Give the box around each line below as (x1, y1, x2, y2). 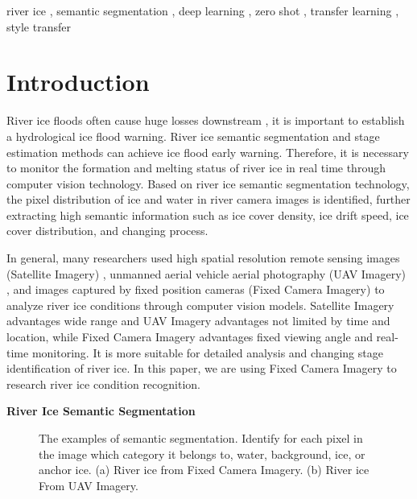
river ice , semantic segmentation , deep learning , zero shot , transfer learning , (6, 2, 399, 19)
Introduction (6, 65, 150, 98)
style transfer (6, 18, 71, 35)
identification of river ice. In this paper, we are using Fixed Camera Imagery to (6, 360, 397, 377)
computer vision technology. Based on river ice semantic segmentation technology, (6, 175, 410, 192)
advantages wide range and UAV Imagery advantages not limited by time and (6, 312, 390, 329)
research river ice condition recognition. (6, 375, 200, 392)
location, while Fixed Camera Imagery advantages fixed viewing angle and (6, 328, 373, 345)
